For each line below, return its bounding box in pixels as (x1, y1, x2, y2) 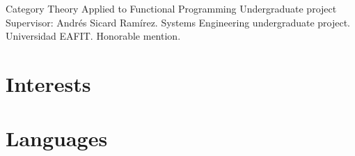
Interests (6, 69, 91, 97)
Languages (6, 124, 108, 153)
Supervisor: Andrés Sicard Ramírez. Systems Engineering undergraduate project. (6, 15, 350, 29)
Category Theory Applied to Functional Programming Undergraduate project (6, 1, 337, 15)
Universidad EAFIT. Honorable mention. (6, 29, 181, 43)
